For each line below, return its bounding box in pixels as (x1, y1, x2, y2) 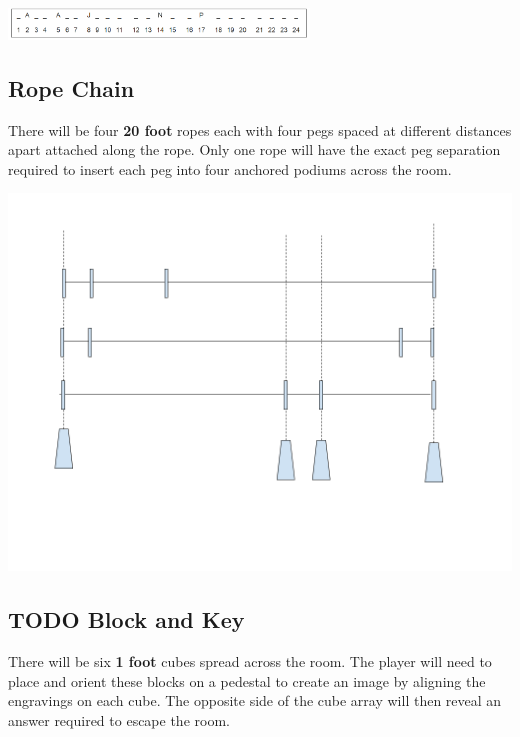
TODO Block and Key (8, 604, 245, 635)
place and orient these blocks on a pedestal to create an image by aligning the (8, 670, 486, 691)
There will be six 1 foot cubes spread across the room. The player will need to (8, 651, 492, 672)
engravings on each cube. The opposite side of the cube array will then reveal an (8, 690, 502, 711)
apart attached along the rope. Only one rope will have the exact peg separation (8, 139, 501, 160)
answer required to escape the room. (8, 710, 230, 731)
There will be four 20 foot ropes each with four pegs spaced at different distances (8, 119, 512, 140)
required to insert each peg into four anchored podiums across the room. (8, 158, 452, 179)
